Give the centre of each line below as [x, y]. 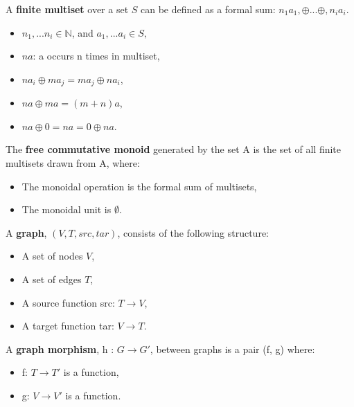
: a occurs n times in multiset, [96, 56]
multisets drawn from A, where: [73, 163]
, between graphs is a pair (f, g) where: [232, 349]
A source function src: [68, 302]
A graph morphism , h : [60, 349]
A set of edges [52, 279]
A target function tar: [68, 326]
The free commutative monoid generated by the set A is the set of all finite [174, 149]
